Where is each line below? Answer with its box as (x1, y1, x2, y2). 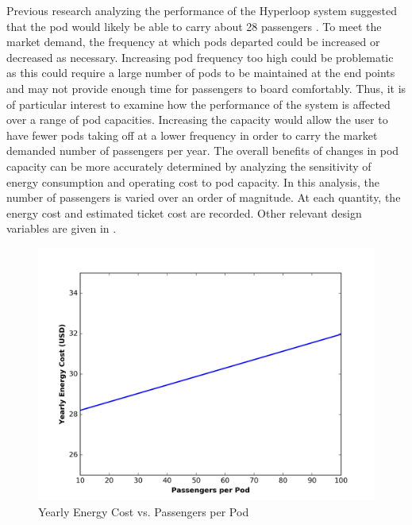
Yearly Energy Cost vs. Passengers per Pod (38, 503, 249, 519)
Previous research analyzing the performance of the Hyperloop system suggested (6, 2, 398, 18)
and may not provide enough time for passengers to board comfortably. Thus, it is (6, 79, 406, 96)
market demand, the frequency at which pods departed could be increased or (6, 33, 380, 50)
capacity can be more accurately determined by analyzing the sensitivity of (6, 157, 372, 174)
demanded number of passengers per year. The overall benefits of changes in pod (6, 142, 399, 159)
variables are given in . (6, 220, 117, 237)
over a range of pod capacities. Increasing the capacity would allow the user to (6, 111, 388, 128)
